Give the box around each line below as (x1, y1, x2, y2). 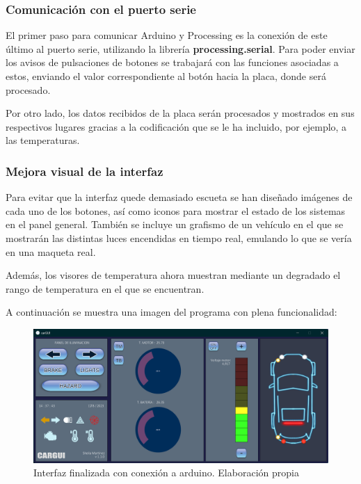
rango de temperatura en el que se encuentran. (6, 281, 204, 296)
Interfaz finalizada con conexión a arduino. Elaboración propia (33, 465, 299, 480)
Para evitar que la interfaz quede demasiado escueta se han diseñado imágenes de (6, 190, 353, 204)
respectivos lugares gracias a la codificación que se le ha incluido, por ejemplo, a (6, 119, 347, 134)
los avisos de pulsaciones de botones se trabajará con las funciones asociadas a (6, 55, 339, 70)
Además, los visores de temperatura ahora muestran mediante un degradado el (6, 268, 341, 282)
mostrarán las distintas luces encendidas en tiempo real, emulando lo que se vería (6, 230, 352, 245)
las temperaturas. (6, 133, 80, 147)
